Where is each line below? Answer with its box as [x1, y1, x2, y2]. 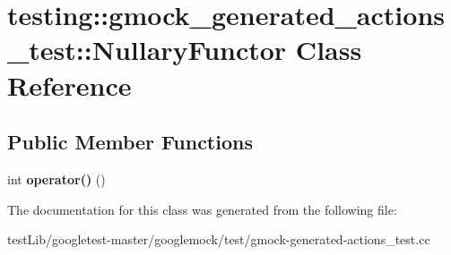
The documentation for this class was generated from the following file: [7, 200, 397, 218]
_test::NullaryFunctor [7, 31, 287, 68]
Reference [7, 66, 132, 103]
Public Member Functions [7, 128, 253, 156]
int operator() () [7, 169, 106, 188]
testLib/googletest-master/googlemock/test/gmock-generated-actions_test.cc [7, 230, 430, 249]
